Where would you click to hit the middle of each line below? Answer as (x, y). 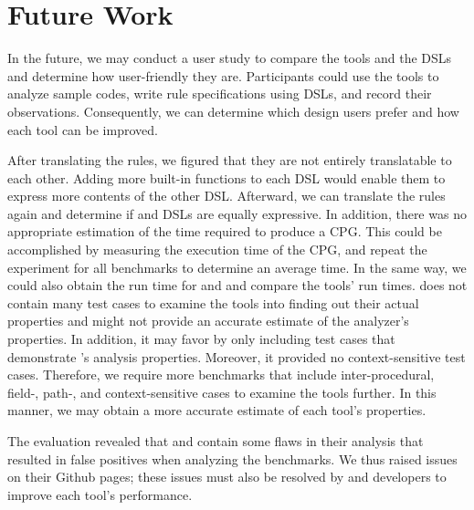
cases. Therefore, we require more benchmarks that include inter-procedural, (221, 375)
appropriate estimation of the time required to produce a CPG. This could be (225, 231)
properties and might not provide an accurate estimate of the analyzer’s (208, 321)
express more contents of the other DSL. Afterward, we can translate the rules (226, 196)
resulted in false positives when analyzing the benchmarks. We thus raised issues (232, 458)
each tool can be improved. (83, 129)
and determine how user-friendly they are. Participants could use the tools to (223, 75)
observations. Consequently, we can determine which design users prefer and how (233, 111)
